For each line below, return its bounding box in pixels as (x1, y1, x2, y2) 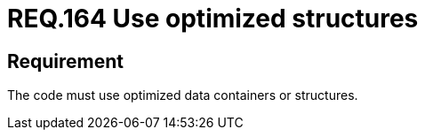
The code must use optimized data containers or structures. (7, 88, 358, 103)
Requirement (7, 49, 124, 72)
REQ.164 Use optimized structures (7, 4, 419, 34)
